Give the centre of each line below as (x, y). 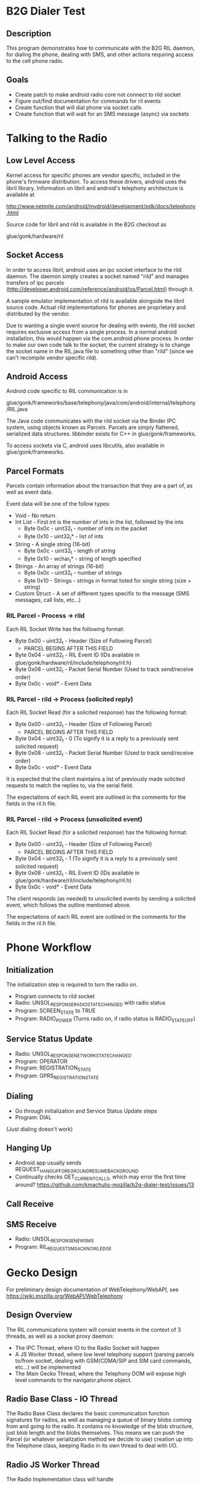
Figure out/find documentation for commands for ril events (88, 101)
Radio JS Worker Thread (53, 1465)
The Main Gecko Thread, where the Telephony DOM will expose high (100, 1374)
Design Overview (39, 1315)
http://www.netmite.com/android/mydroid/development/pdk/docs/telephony (101, 206)
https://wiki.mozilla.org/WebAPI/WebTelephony (65, 1296)
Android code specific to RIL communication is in (67, 391)
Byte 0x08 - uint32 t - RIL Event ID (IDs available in (77, 873)
